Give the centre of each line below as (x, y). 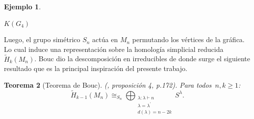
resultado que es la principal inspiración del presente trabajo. (96, 68)
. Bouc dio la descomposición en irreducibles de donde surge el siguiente (142, 59)
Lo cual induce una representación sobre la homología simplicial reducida (114, 49)
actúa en (105, 39)
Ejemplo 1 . (23, 6)
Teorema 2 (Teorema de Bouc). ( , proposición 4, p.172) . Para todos (108, 84)
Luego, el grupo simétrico (42, 39)
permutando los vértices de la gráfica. (188, 39)
